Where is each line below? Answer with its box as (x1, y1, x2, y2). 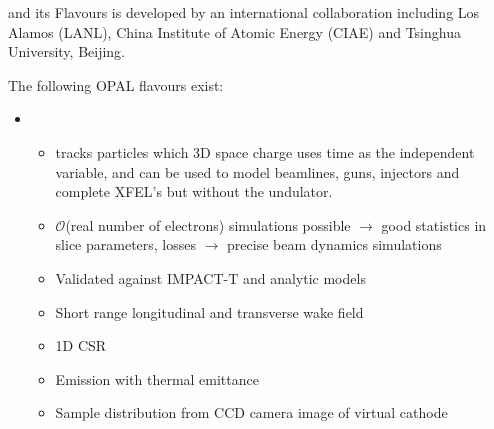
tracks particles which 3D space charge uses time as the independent (55, 141, 475, 162)
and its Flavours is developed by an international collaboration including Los (8, 2, 480, 22)
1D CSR (55, 335, 107, 356)
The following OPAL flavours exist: (8, 74, 224, 95)
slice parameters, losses (55, 234, 197, 255)
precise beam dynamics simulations (227, 234, 442, 255)
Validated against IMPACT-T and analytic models (55, 267, 366, 288)
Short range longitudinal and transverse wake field (55, 301, 364, 322)
